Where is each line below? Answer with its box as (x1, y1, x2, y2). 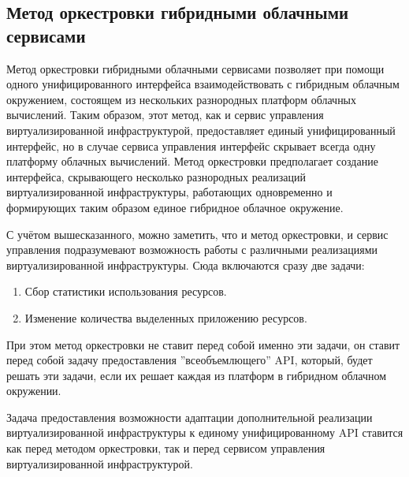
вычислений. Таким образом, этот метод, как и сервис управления (6, 106, 324, 123)
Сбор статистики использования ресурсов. (24, 283, 227, 300)
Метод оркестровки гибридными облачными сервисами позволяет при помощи (6, 60, 385, 76)
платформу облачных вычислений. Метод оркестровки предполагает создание (6, 153, 378, 170)
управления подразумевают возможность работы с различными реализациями (6, 241, 378, 258)
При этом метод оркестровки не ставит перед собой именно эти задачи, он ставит (6, 336, 400, 352)
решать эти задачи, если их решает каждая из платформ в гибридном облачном (6, 367, 387, 383)
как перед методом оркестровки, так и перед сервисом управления (6, 440, 325, 457)
